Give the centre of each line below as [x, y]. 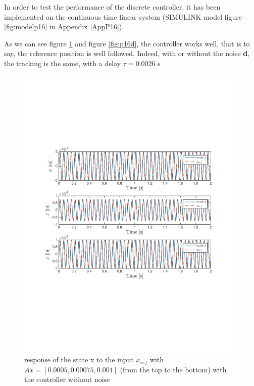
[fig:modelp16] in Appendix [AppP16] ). [64, 26]
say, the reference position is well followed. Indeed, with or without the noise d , [127, 53]
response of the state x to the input [79, 360]
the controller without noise [67, 379]
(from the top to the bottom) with [173, 369]
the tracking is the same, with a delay [63, 63]
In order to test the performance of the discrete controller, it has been [112, 7]
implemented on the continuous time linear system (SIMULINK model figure [123, 16]
